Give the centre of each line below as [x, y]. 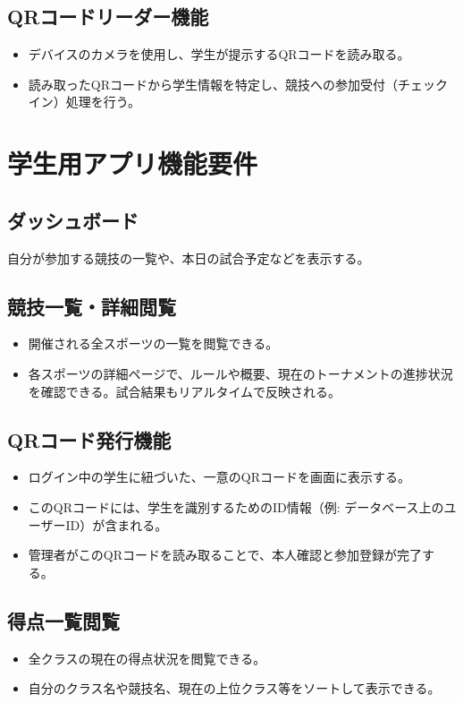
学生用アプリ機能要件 [133, 163]
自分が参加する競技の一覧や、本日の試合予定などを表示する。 [189, 257]
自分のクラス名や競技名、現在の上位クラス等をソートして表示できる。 [234, 688]
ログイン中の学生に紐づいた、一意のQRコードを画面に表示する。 [219, 477]
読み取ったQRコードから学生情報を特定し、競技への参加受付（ [213, 84]
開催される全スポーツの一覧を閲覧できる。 [153, 343]
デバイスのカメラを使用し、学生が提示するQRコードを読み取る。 [219, 54]
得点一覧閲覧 [63, 620]
